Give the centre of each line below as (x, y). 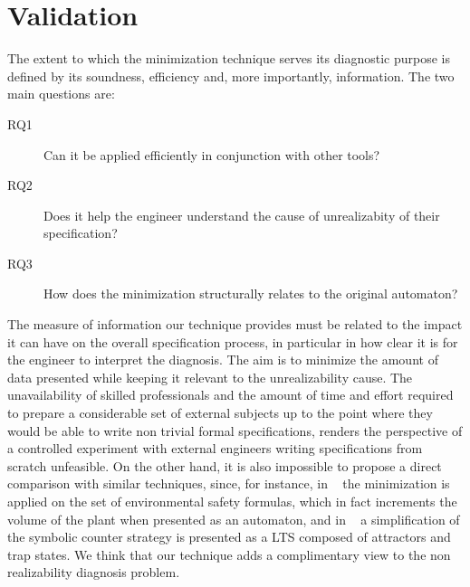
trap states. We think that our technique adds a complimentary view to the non (229, 554)
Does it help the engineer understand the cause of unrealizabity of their (242, 215)
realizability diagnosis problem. (94, 572)
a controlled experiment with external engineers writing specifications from (215, 448)
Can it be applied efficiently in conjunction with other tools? (212, 154)
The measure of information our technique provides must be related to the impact (235, 324)
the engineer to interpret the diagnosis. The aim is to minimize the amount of (223, 360)
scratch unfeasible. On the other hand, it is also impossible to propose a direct (225, 465)
